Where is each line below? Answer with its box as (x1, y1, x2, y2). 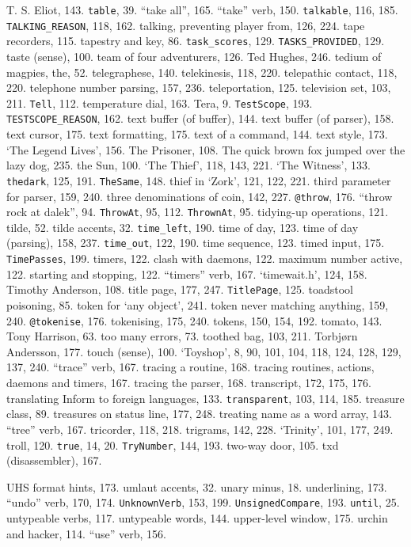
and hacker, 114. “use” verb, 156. (6, 525, 166, 541)
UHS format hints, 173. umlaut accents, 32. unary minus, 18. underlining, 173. (6, 478, 387, 495)
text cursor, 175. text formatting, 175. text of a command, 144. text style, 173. (6, 126, 388, 142)
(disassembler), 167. (6, 452, 102, 469)
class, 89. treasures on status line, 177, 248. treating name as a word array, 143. (6, 405, 392, 422)
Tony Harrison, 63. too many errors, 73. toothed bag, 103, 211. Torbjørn (6, 328, 358, 344)
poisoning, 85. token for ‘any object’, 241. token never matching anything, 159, (6, 297, 389, 313)
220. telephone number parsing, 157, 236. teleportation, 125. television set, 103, (6, 79, 391, 96)
